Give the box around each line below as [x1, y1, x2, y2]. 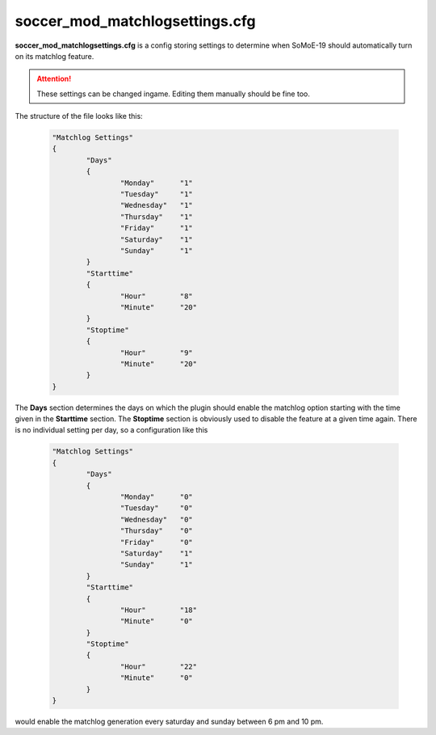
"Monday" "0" [119, 492, 193, 501]
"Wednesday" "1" [119, 201, 193, 210]
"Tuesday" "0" [119, 504, 193, 513]
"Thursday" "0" [119, 526, 193, 535]
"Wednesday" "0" [119, 514, 193, 524]
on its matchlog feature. [15, 51, 94, 61]
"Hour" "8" [119, 291, 193, 301]
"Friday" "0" [119, 538, 193, 547]
